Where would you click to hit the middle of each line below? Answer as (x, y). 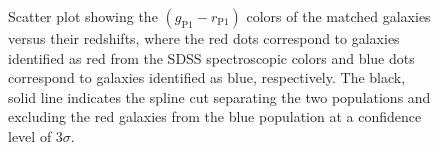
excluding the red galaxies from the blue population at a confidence (215, 116)
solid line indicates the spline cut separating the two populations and (219, 96)
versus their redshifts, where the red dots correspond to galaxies (204, 38)
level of (30, 135)
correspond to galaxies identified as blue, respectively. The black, (207, 77)
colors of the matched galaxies (338, 16)
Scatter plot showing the (83, 16)
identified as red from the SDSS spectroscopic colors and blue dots (211, 57)
